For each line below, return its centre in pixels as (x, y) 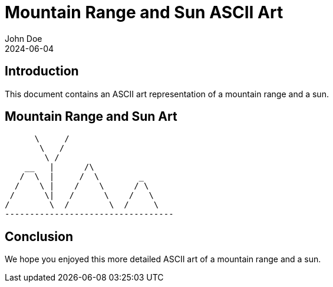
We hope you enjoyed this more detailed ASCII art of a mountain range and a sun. (163, 259)
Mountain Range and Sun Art (91, 117)
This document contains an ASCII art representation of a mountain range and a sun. (167, 94)
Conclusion (39, 236)
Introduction (42, 71)
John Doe (24, 38)
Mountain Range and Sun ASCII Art (144, 12)
